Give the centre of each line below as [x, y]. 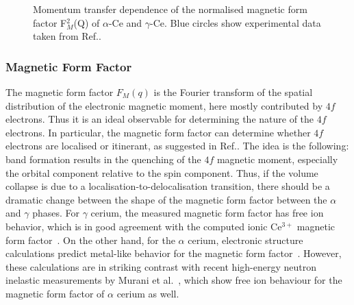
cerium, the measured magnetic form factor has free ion [207, 213]
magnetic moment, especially [277, 159]
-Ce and [125, 22]
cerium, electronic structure [245, 240]
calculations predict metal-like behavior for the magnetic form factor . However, [174, 253]
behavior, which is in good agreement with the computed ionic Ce [144, 226]
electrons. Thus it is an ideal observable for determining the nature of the [160, 119]
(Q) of [87, 22]
